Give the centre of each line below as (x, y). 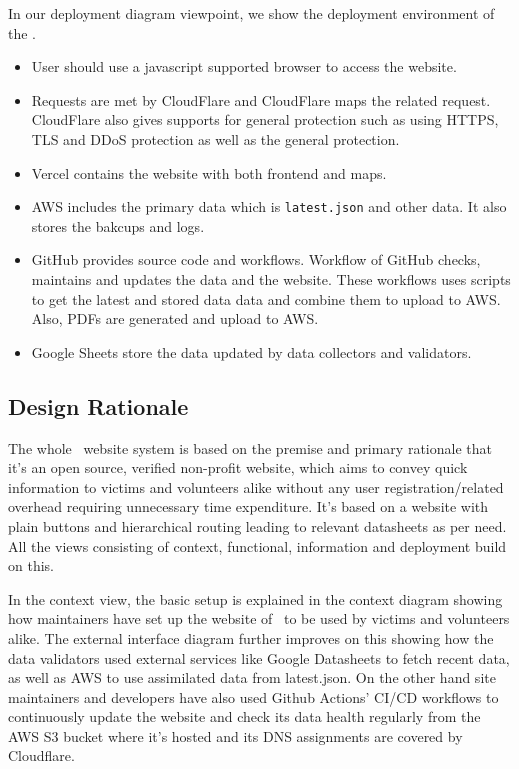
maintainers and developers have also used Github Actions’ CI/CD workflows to (253, 696)
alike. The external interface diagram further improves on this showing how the (251, 637)
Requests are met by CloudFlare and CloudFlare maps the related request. (261, 99)
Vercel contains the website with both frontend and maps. (209, 172)
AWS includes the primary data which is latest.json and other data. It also (269, 206)
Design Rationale (98, 405)
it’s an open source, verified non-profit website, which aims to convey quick (238, 467)
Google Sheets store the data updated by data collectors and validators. (251, 351)
